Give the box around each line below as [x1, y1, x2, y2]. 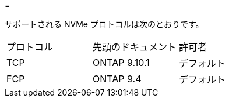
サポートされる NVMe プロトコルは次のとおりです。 [5, 19, 204, 29]
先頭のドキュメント [93, 41, 177, 53]
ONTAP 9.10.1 [93, 57, 150, 68]
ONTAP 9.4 [93, 73, 142, 85]
